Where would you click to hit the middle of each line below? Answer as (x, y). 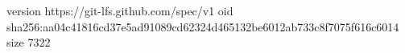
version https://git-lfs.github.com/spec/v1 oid (120, 10)
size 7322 (29, 42)
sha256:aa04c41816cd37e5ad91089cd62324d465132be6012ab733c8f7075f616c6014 (203, 26)
